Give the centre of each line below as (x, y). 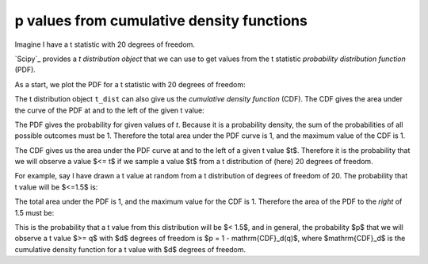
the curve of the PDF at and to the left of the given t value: (110, 110)
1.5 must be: (34, 212)
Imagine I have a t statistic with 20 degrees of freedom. (105, 44)
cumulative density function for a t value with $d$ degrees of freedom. (130, 249)
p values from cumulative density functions (161, 21)
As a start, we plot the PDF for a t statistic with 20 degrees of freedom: (130, 84)
